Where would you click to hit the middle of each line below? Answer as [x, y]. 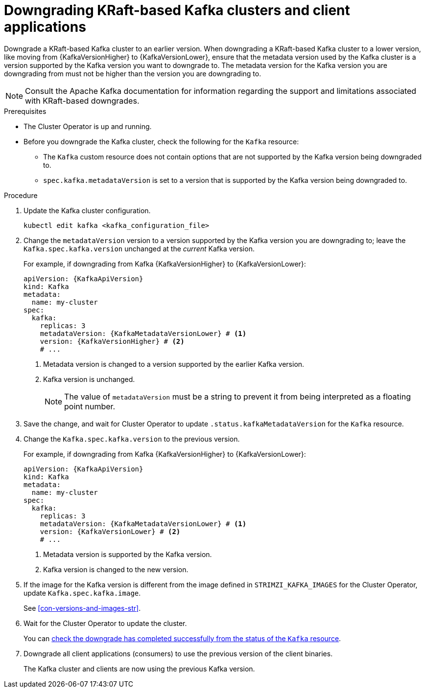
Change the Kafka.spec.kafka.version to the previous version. [132, 439]
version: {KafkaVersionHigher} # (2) [112, 341]
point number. [90, 406]
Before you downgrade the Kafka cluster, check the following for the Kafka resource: [161, 141]
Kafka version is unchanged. [89, 379]
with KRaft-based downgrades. [82, 100]
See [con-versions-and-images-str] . [82, 608]
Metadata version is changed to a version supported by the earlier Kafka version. [174, 364]
